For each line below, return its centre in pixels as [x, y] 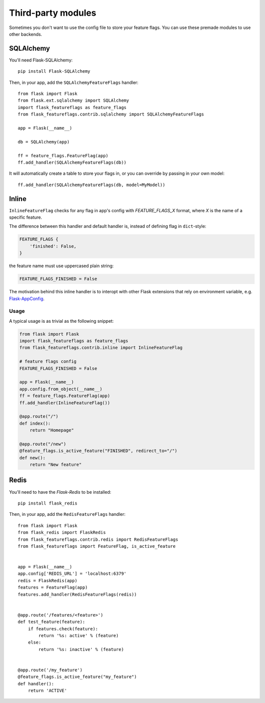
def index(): [35, 423]
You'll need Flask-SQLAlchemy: [41, 60]
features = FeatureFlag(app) [53, 588]
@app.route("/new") [43, 444]
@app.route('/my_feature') [50, 670]
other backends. [26, 34]
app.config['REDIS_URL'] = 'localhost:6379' [72, 574]
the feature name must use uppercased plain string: [61, 266]
